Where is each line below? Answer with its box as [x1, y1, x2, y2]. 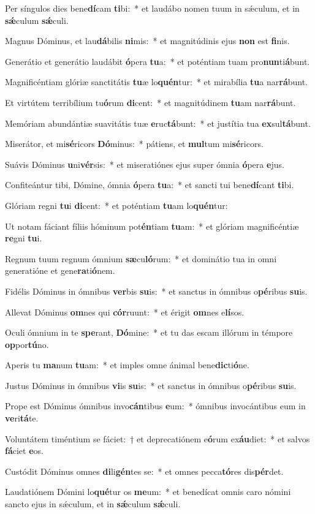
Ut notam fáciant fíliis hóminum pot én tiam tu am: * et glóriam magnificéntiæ [5, 219, 299, 232]
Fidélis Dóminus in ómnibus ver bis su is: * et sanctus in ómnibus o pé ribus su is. [5, 284, 308, 297]
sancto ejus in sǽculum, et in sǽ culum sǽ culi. [5, 497, 181, 510]
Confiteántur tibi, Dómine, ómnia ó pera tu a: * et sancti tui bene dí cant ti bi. [5, 178, 294, 191]
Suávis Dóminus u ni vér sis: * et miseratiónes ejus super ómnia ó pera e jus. [5, 157, 284, 170]
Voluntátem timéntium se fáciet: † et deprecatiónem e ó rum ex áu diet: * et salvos [5, 432, 310, 445]
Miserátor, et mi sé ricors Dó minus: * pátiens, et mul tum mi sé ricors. [5, 137, 264, 150]
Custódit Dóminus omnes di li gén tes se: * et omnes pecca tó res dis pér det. [5, 464, 284, 477]
